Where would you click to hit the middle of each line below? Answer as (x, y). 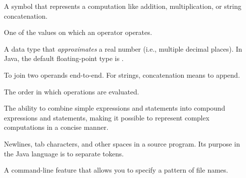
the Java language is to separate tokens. (64, 153)
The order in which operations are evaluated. (72, 91)
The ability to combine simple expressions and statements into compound (115, 108)
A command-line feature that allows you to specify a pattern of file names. (116, 170)
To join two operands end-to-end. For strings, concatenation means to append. (122, 74)
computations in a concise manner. (56, 127)
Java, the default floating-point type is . (64, 58)
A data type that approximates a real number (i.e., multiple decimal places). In (123, 48)
